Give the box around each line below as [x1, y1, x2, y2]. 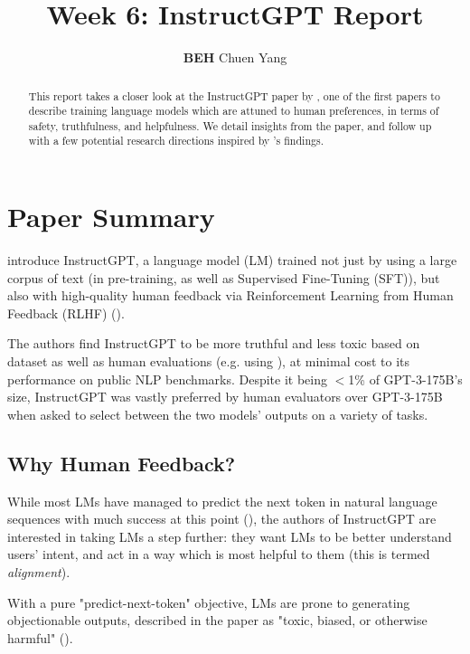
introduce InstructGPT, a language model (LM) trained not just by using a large [7, 251, 457, 270]
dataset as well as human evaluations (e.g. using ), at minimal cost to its [7, 352, 409, 371]
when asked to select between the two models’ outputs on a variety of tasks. [7, 404, 428, 423]
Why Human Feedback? [7, 449, 236, 477]
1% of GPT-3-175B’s [348, 369, 463, 388]
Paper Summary [7, 198, 215, 235]
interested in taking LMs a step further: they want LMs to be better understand [7, 526, 452, 545]
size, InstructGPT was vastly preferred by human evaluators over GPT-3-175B [7, 387, 443, 406]
